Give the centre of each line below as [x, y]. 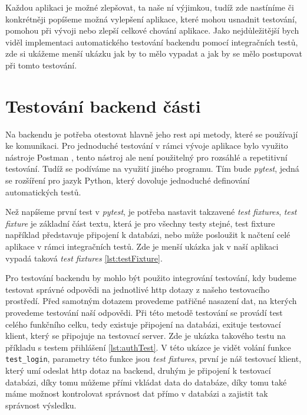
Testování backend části [103, 105]
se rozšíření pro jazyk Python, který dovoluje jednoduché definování [128, 180]
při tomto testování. [41, 65]
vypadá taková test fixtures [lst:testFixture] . [84, 258]
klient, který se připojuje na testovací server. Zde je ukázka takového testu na [146, 336]
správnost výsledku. [41, 405]
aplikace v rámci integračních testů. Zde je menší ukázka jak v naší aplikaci [142, 246]
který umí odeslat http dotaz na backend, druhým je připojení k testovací [138, 370]
